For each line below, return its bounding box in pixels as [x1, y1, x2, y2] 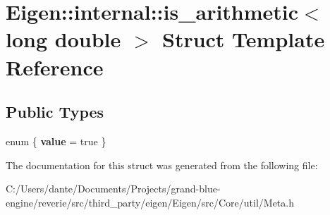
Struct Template [161, 25, 325, 54]
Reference [6, 52, 104, 81]
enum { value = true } [6, 133, 106, 148]
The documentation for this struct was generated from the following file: [6, 157, 318, 172]
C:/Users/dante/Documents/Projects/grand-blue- [6, 181, 221, 196]
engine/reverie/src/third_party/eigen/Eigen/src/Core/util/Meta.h [6, 195, 294, 209]
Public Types [6, 101, 104, 123]
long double [6, 25, 121, 54]
